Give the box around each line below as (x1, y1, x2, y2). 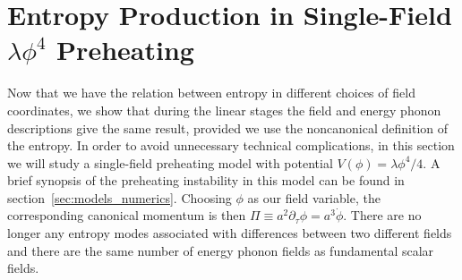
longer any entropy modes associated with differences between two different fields (7, 224, 452, 242)
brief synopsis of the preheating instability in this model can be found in (7, 171, 405, 190)
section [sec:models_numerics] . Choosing (7, 188, 232, 207)
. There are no (343, 206, 422, 225)
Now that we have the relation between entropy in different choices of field (7, 83, 415, 102)
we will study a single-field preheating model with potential (7, 153, 333, 172)
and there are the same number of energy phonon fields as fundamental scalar (7, 241, 434, 259)
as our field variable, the (247, 188, 381, 207)
